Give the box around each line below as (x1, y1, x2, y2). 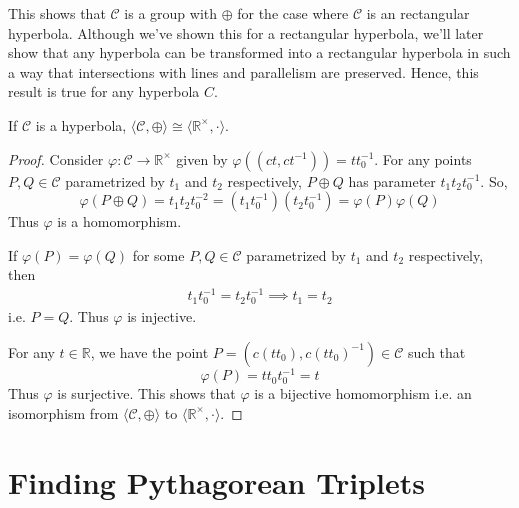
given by (176, 148, 228, 169)
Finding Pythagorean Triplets (8, 461, 425, 502)
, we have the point (90, 341, 209, 362)
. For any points (374, 148, 472, 169)
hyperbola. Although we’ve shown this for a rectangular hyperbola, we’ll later (8, 22, 484, 43)
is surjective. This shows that (57, 383, 236, 404)
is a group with (124, 3, 217, 23)
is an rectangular (366, 3, 470, 23)
